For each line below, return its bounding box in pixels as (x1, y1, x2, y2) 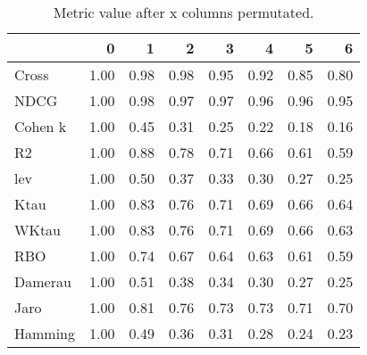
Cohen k (14, 116, 67, 136)
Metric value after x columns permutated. (53, 2, 314, 22)
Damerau (14, 271, 71, 292)
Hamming (14, 323, 76, 343)
